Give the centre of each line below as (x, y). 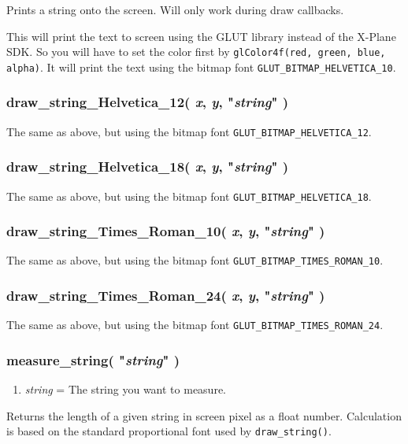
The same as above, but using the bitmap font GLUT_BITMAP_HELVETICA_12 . (189, 131)
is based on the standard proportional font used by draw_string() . (169, 431)
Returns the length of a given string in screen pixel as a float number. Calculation (204, 415)
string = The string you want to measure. (126, 389)
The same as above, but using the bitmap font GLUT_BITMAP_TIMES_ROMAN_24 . (195, 325)
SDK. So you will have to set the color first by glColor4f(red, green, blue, (196, 52)
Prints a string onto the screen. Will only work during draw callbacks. (175, 9)
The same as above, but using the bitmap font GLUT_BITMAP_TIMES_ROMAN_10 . (195, 260)
